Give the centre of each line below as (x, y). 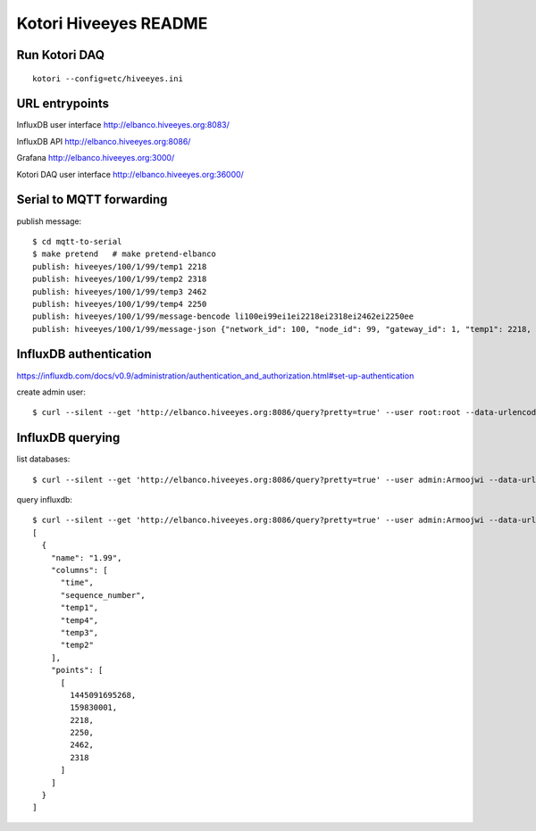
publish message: (49, 221)
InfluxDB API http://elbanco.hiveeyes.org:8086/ (104, 141)
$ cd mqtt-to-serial (77, 241)
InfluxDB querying (68, 438)
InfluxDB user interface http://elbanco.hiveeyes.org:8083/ (123, 125)
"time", (77, 583)
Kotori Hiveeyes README (112, 23)
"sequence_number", (103, 595)
